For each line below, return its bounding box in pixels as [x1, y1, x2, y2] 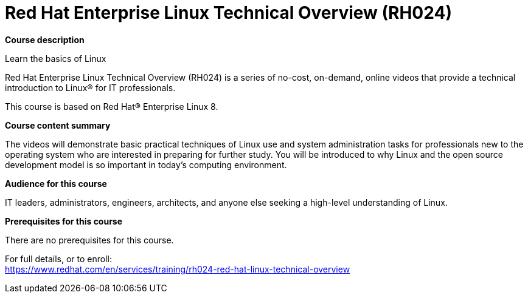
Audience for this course [5, 178, 107, 189]
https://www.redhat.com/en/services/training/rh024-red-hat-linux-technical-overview [5, 263, 350, 274]
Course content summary [5, 120, 111, 130]
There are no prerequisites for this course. [5, 234, 174, 245]
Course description [5, 34, 85, 45]
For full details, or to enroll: [5, 253, 112, 264]
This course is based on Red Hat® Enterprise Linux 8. [5, 101, 218, 112]
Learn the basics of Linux [5, 53, 106, 64]
